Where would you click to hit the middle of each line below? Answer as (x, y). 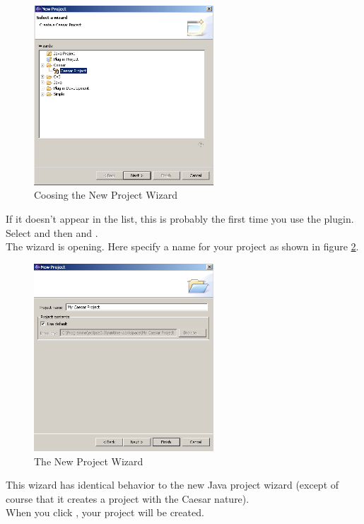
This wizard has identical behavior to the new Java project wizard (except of (172, 485)
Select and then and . (52, 232)
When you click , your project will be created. (105, 512)
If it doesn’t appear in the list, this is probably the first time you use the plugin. (180, 219)
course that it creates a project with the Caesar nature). (128, 498)
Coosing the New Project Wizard (106, 195)
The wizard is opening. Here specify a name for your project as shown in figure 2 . (182, 246)
